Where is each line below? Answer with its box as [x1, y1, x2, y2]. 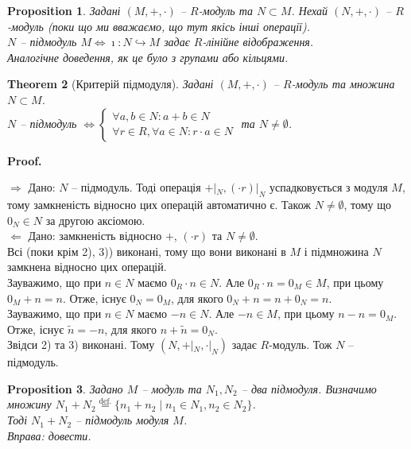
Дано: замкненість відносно [28, 227, 162, 244]
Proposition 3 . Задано [7, 380, 123, 397]
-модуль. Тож [269, 336, 332, 353]
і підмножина [304, 242, 369, 259]
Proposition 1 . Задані [7, 2, 121, 18]
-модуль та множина [291, 75, 395, 92]
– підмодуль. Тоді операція [72, 179, 201, 195]
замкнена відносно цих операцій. [7, 258, 167, 275]
